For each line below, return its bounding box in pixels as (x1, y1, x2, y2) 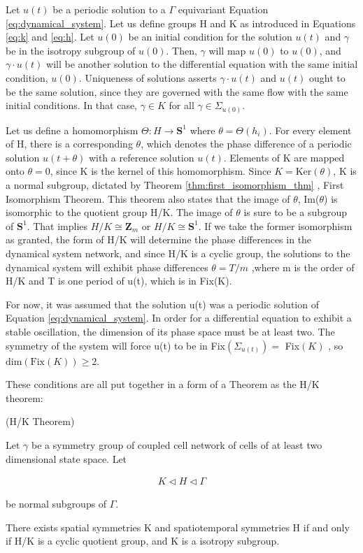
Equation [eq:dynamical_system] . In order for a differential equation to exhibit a (6, 310, 352, 325)
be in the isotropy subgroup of (6, 43, 136, 57)
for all (169, 98, 194, 113)
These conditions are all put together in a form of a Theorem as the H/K (6, 377, 320, 392)
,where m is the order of (251, 259, 355, 274)
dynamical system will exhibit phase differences (6, 259, 208, 274)
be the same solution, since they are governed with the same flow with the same (6, 84, 348, 99)
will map (208, 43, 246, 57)
